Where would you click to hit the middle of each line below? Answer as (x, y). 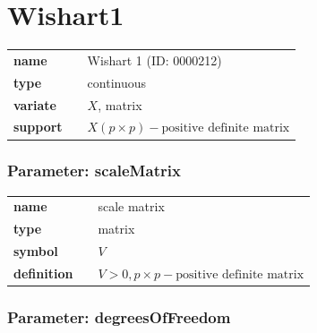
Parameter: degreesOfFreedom (119, 317)
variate (35, 104)
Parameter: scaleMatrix (94, 171)
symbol (36, 251)
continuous (117, 82)
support (38, 127)
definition (43, 273)
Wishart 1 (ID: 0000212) (154, 60)
